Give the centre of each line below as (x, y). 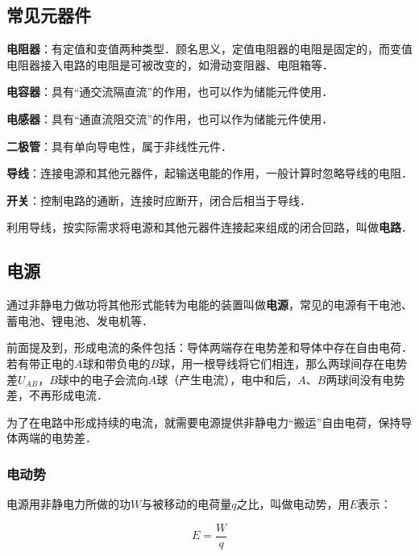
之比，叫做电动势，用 (293, 504)
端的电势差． (62, 438)
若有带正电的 (40, 363)
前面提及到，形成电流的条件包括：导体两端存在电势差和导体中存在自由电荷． (209, 347)
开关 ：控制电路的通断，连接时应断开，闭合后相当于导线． (159, 200)
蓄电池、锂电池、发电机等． (80, 320)
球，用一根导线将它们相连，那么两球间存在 (272, 363)
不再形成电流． (68, 395)
